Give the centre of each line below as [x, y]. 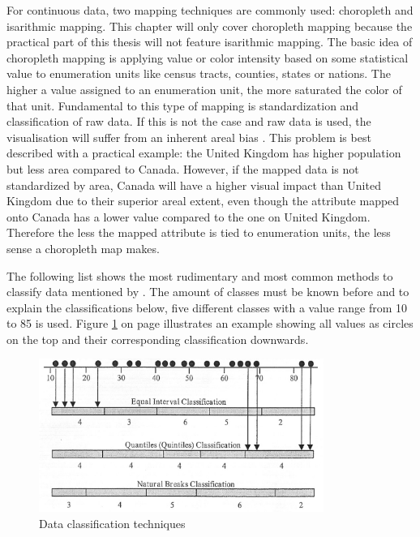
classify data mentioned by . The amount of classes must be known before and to [208, 292]
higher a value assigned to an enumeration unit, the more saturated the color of [204, 89]
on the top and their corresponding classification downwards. [158, 339]
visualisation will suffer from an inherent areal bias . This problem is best [189, 137]
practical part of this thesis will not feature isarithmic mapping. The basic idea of [210, 42]
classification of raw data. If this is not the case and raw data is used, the [189, 121]
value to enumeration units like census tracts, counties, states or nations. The [199, 73]
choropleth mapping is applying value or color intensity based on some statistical [208, 57]
